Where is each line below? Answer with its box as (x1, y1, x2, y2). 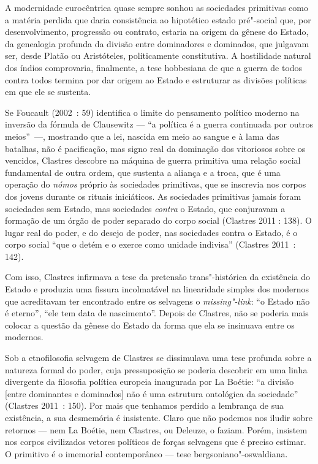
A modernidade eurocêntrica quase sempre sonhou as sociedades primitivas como (5, 1, 308, 13)
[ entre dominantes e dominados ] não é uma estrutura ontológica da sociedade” (5, 387, 298, 400)
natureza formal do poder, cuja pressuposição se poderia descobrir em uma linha (5, 363, 308, 376)
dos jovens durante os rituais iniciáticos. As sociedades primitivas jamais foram (5, 189, 301, 202)
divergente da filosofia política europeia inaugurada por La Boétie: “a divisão (5, 375, 294, 388)
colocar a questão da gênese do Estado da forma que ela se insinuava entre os (5, 318, 295, 331)
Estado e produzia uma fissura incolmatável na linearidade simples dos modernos (5, 283, 309, 295)
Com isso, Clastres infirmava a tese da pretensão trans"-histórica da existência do (5, 270, 311, 283)
